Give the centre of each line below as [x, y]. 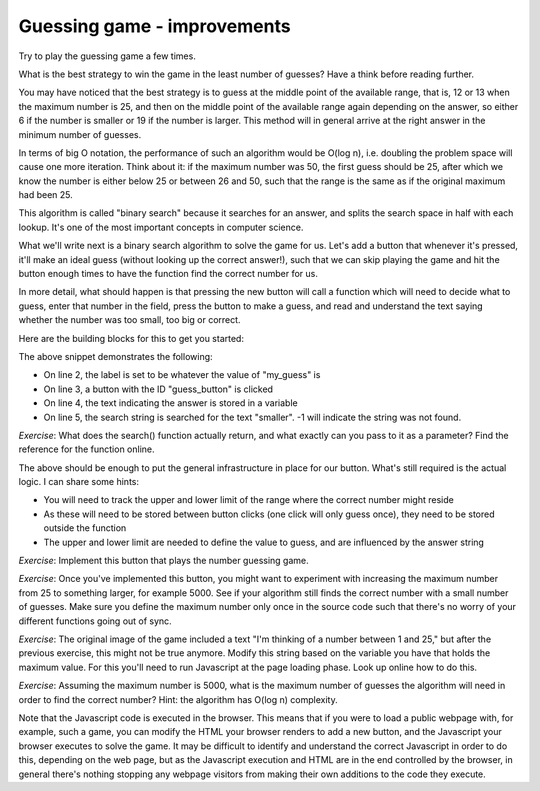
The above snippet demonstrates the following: [116, 356]
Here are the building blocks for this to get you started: [131, 338]
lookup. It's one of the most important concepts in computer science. [161, 227]
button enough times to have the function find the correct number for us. [168, 274]
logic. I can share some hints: [79, 482]
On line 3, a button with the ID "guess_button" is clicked [158, 389]
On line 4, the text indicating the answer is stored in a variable [171, 403]
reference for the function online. [86, 449]
